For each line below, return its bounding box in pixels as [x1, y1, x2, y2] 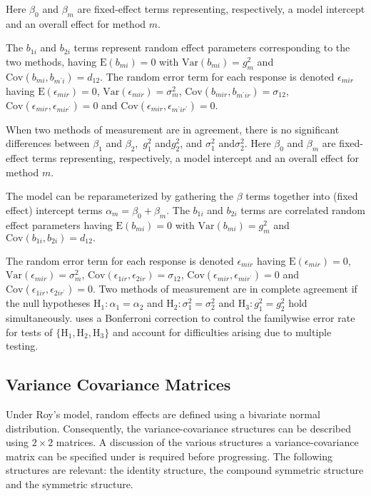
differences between [6, 136, 90, 151]
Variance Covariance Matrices [6, 373, 231, 395]
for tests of [6, 324, 53, 339]
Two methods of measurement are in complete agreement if [98, 281, 357, 296]
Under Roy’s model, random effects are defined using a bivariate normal [6, 406, 320, 421]
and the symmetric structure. [6, 476, 133, 491]
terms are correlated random [240, 202, 365, 217]
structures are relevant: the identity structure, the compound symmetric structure [6, 462, 364, 477]
